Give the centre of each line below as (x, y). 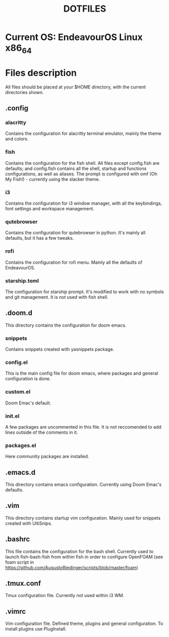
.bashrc (18, 539)
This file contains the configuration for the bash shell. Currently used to (79, 551)
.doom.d (19, 313)
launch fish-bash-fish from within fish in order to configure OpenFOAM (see (84, 557)
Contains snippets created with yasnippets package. (60, 349)
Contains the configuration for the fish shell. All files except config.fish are (82, 163)
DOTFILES (85, 9)
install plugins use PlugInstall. (36, 629)
